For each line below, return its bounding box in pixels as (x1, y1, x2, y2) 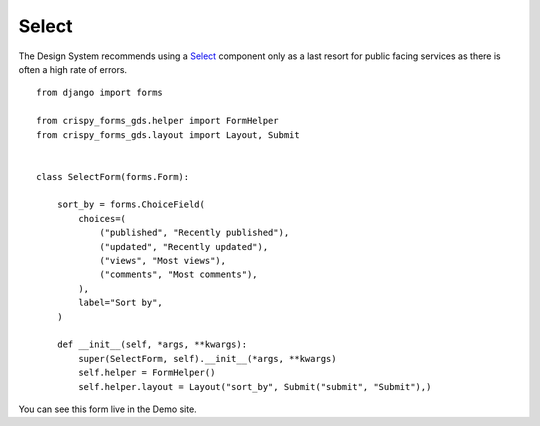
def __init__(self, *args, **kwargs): (56, 339, 248, 350)
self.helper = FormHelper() (78, 367, 216, 379)
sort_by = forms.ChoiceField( (56, 199, 205, 210)
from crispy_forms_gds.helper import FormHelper (36, 115, 279, 127)
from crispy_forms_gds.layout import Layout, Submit (36, 129, 300, 140)
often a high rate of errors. (18, 63, 128, 75)
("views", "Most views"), (99, 255, 227, 267)
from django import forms (36, 87, 164, 99)
